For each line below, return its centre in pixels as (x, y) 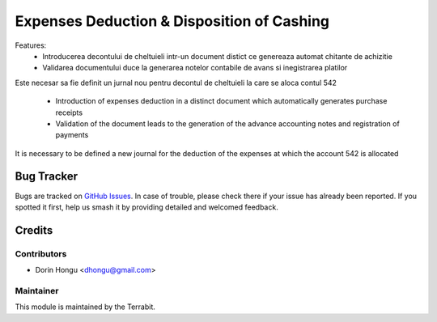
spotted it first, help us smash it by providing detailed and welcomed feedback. (146, 207)
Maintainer (37, 290)
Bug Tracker (47, 177)
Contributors (41, 253)
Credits (34, 230)
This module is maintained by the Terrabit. (85, 307)
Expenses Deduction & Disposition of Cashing (172, 21)
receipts (69, 112)
